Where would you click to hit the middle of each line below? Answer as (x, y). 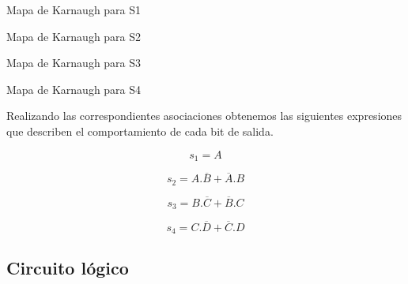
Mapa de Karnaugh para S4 (74, 89)
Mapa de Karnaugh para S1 (74, 9)
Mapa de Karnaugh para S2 (74, 36)
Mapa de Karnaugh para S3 (74, 63)
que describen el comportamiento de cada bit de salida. (140, 131)
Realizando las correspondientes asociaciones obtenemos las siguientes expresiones (204, 116)
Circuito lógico (68, 268)
